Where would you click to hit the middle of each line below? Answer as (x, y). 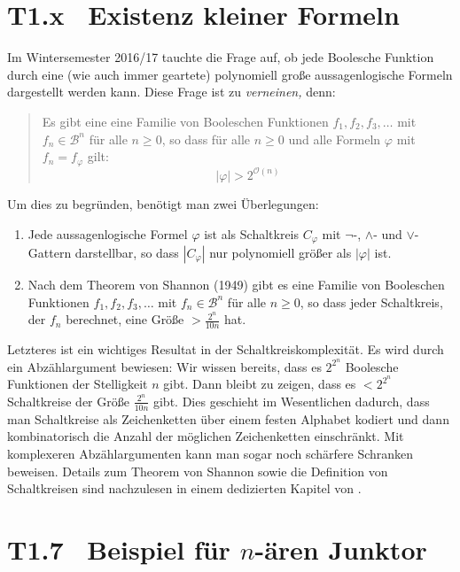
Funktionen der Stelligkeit (78, 384)
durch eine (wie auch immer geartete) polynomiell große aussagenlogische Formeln (230, 74)
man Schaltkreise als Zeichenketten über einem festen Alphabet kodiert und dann (228, 418)
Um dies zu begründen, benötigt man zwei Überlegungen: (163, 203)
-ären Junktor (341, 549)
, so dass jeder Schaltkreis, (371, 301)
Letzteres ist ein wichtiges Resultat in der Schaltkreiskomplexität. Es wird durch (226, 349)
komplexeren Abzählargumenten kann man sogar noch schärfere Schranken (211, 453)
